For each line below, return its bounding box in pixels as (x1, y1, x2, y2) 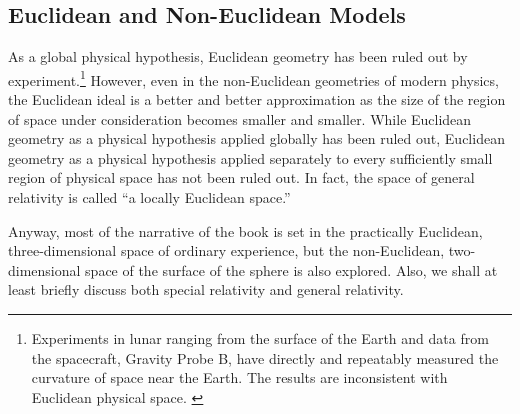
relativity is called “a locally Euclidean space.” (8, 187, 291, 208)
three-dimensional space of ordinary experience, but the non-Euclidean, (8, 240, 445, 261)
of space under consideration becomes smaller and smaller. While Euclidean (8, 108, 472, 129)
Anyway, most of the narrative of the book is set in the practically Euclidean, (8, 220, 483, 241)
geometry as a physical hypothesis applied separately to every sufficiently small (8, 147, 493, 168)
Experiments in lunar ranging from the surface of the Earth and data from (31, 327, 489, 348)
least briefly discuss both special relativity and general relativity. (8, 279, 404, 300)
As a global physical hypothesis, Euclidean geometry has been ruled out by (8, 46, 468, 67)
